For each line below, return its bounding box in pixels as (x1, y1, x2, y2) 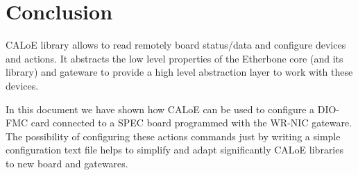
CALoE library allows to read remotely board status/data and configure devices (6, 37, 346, 52)
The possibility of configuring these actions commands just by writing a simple (6, 128, 341, 143)
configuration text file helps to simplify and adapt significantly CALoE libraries (6, 142, 343, 157)
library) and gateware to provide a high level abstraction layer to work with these (6, 65, 353, 79)
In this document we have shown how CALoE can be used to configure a (6, 101, 315, 116)
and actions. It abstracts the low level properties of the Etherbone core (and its (6, 51, 343, 65)
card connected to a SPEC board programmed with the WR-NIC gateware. (31, 115, 352, 130)
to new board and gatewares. (6, 156, 128, 170)
